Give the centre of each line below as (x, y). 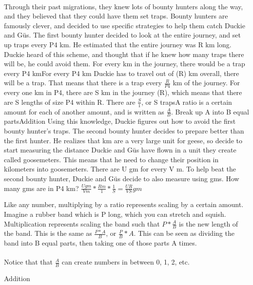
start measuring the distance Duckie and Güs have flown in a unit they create (120, 150)
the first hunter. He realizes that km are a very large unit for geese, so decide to (123, 140)
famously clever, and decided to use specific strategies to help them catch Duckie (125, 25)
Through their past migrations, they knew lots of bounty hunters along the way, (124, 6)
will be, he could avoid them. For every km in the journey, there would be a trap (125, 64)
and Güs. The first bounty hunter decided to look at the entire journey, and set (122, 35)
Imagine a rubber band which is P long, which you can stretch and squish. (115, 214)
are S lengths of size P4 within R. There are (70, 102)
